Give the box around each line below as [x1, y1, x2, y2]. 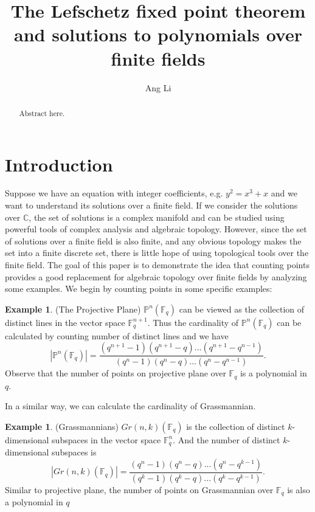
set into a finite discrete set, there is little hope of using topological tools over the [5, 246, 309, 259]
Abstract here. [19, 108, 65, 118]
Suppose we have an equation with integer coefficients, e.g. [5, 187, 223, 199]
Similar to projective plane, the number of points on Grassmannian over [5, 483, 274, 496]
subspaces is [52, 446, 97, 458]
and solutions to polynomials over [14, 22, 302, 47]
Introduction [5, 151, 113, 176]
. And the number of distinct [173, 433, 280, 446]
